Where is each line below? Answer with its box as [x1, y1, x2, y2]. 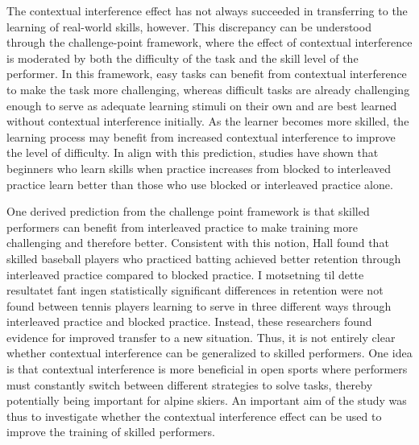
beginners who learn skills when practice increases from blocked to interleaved [6, 159, 391, 176]
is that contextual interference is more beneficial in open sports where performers [6, 361, 408, 377]
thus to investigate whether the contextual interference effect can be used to [6, 407, 382, 424]
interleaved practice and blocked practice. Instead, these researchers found [6, 313, 372, 330]
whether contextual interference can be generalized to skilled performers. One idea [6, 344, 413, 361]
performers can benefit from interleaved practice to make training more [6, 218, 358, 235]
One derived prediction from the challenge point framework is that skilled [6, 203, 370, 220]
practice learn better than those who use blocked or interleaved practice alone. [6, 175, 393, 192]
